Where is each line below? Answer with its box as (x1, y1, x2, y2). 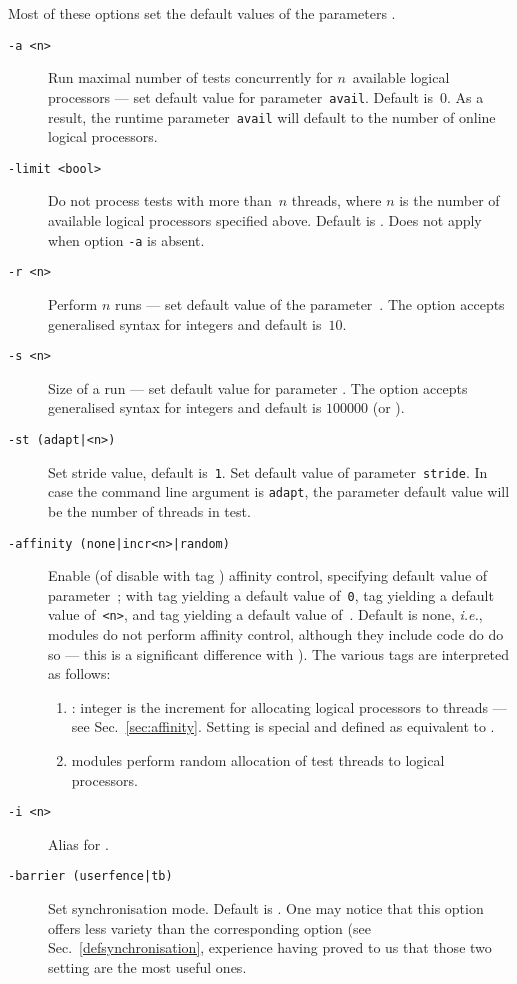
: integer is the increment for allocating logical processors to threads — (71, 696, 507, 717)
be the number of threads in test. (48, 500, 251, 521)
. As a (447, 86, 484, 107)
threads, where (291, 190, 382, 211)
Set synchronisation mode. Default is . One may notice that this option (48, 898, 484, 919)
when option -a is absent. (48, 229, 205, 250)
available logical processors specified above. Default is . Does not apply (48, 210, 482, 230)
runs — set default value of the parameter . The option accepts (115, 293, 505, 314)
